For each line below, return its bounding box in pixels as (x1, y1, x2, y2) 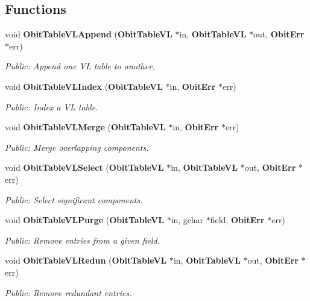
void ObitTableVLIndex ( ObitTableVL (5, 80, 163, 92)
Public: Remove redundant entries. (5, 286, 132, 299)
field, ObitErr (210, 214, 265, 226)
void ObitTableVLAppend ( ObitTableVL (5, 28, 172, 40)
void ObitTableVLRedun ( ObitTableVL (5, 254, 167, 267)
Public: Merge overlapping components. (5, 141, 149, 153)
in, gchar (171, 214, 203, 226)
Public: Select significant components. (5, 193, 143, 206)
